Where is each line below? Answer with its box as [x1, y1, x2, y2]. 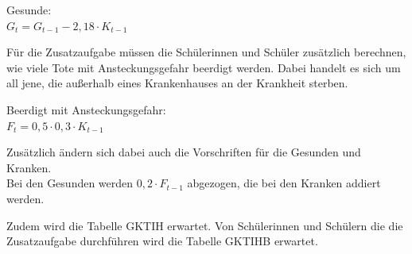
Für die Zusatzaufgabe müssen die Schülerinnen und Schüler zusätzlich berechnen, [6, 44, 406, 60]
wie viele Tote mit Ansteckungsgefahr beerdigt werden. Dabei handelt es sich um [6, 59, 401, 75]
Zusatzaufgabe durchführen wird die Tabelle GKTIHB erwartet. [6, 233, 318, 249]
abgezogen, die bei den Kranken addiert [187, 175, 381, 191]
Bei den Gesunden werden [6, 175, 134, 191]
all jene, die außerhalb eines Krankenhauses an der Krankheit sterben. [6, 75, 348, 91]
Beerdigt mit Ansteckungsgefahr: [6, 101, 166, 117]
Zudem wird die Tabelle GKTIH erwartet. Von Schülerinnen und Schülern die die [6, 217, 403, 233]
